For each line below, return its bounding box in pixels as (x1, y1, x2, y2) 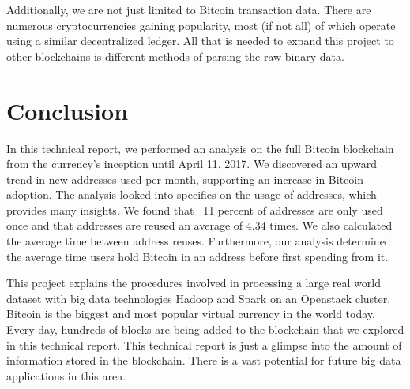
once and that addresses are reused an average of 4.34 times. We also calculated (6, 217, 393, 234)
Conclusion (6, 94, 129, 126)
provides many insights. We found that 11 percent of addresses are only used (6, 201, 383, 218)
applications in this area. (6, 367, 126, 383)
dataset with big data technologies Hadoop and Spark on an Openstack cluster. (6, 290, 391, 306)
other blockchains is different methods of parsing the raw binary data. (6, 47, 344, 64)
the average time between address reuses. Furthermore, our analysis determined (6, 233, 391, 249)
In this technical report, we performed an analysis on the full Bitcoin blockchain (6, 140, 394, 156)
